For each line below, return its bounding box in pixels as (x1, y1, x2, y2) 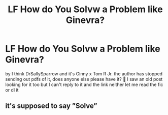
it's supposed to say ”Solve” (5, 102, 97, 110)
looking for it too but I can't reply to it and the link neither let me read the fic (5, 81, 163, 88)
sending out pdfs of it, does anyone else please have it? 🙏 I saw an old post (5, 76, 163, 82)
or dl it (5, 87, 19, 93)
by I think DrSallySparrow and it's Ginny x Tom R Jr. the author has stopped (5, 70, 163, 77)
